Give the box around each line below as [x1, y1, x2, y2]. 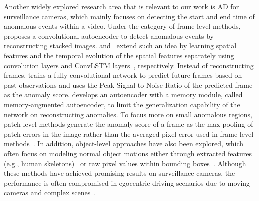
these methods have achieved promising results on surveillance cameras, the [4, 168, 235, 178]
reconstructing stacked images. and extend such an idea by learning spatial [4, 40, 237, 51]
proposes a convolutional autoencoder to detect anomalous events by [4, 30, 214, 41]
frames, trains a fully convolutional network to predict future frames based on [4, 70, 242, 80]
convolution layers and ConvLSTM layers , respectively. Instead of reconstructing [4, 60, 254, 70]
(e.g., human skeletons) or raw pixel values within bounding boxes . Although [4, 158, 246, 168]
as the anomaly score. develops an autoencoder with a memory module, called [4, 89, 243, 100]
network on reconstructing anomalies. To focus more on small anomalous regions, [4, 109, 252, 119]
